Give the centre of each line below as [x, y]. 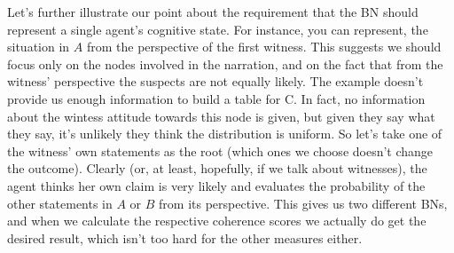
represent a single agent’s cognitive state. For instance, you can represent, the [218, 29]
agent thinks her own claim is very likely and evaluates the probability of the [216, 185]
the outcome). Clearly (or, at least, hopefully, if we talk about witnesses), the [217, 168]
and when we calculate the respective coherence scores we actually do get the [217, 221]
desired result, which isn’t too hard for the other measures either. [185, 237]
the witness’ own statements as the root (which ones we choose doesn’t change [220, 150]
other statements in [60, 203]
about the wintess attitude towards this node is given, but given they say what [221, 116]
